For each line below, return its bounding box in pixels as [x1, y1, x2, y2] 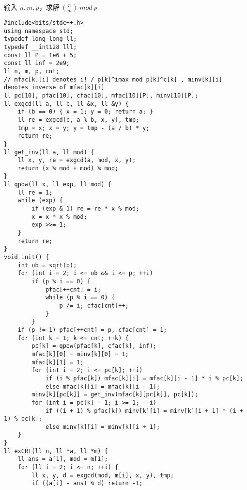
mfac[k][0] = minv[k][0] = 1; [31, 350, 129, 358]
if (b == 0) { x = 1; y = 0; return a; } [17, 108, 153, 115]
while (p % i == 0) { [45, 294, 115, 301]
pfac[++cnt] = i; [45, 286, 101, 293]
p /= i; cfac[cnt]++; [59, 302, 129, 309]
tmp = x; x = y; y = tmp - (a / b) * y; [17, 124, 150, 131]
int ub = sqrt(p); [17, 261, 77, 269]
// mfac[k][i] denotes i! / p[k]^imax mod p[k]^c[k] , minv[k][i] [4, 76, 223, 83]
